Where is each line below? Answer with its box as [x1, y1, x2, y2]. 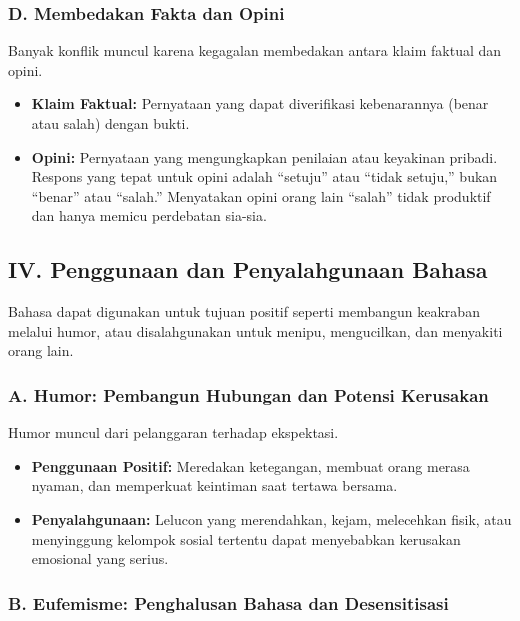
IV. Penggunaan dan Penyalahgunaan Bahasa [8, 254, 488, 285]
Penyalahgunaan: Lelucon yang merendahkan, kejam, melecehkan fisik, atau [31, 508, 512, 529]
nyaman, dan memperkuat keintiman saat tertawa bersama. [31, 475, 398, 496]
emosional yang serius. [31, 548, 169, 569]
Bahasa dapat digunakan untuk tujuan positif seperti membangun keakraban [8, 301, 480, 322]
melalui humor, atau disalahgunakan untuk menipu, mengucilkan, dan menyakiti [8, 320, 503, 341]
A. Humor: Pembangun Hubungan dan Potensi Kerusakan [8, 382, 489, 407]
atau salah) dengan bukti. [31, 113, 190, 133]
